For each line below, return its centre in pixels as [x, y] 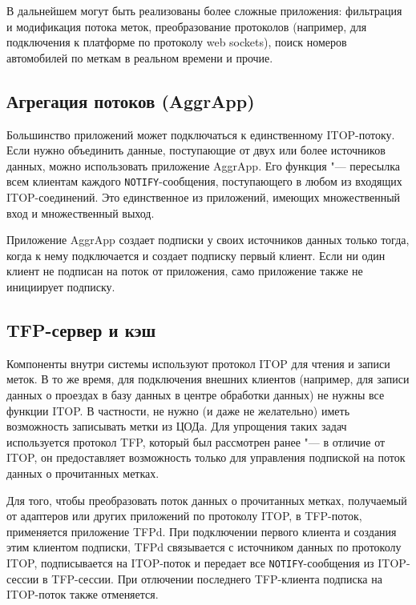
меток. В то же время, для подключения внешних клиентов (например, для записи [208, 379]
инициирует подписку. [61, 286]
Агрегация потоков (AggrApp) [131, 100]
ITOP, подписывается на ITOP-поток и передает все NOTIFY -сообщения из [190, 562]
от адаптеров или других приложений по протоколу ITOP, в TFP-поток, [184, 516]
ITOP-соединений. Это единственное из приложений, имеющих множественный [204, 197]
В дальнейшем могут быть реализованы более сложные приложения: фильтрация [204, 10]
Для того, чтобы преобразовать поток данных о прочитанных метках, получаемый [207, 500]
